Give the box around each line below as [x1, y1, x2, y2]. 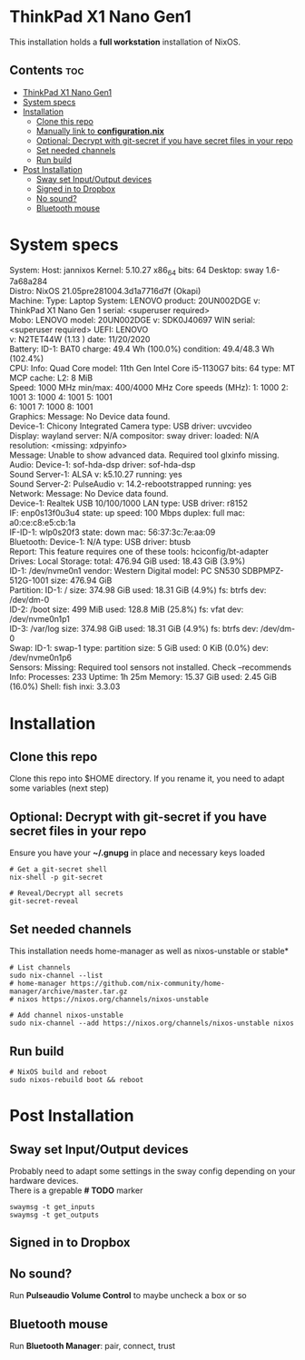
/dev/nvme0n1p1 [9, 614, 71, 625]
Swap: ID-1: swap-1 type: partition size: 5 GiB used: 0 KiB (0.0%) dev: [9, 643, 270, 654]
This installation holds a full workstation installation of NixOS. [9, 36, 241, 47]
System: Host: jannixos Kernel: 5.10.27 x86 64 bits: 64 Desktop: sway [9, 264, 264, 278]
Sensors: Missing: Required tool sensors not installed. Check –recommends [9, 662, 292, 673]
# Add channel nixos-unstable [9, 1010, 124, 1020]
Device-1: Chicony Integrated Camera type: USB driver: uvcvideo [9, 420, 252, 432]
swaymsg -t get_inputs [9, 1202, 95, 1211]
